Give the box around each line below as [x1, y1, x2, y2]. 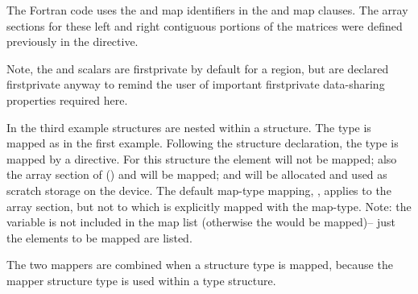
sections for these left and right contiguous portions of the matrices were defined [6, 17, 403, 34]
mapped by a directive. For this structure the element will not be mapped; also [6, 150, 397, 167]
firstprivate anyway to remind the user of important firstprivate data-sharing [6, 76, 385, 93]
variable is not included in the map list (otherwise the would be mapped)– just [6, 213, 396, 230]
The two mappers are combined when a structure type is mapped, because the [6, 256, 393, 273]
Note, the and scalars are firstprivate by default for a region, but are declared [6, 60, 389, 77]
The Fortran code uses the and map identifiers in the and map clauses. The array [6, 2, 408, 18]
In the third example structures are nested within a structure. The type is [6, 118, 371, 135]
